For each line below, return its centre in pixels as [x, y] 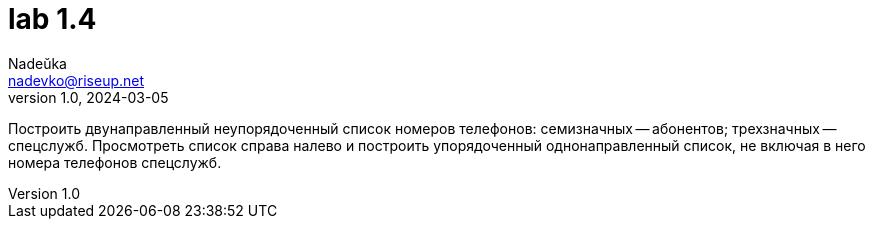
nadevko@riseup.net [76, 80]
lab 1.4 [52, 19]
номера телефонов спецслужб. [115, 162]
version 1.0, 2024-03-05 [88, 97]
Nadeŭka [37, 63]
